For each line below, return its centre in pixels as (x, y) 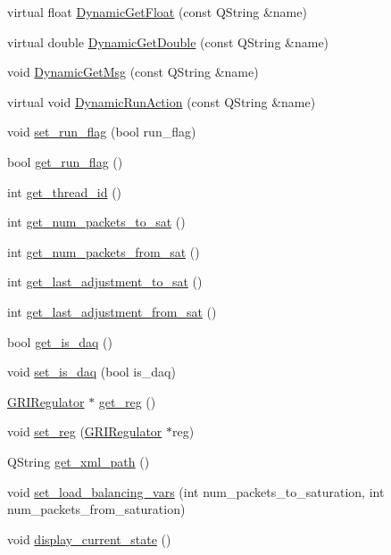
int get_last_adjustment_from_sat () (112, 311)
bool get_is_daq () (60, 341)
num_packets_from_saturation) (96, 509)
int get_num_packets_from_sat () (104, 251)
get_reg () (127, 401)
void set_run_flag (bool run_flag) (102, 132)
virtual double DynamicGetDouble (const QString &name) (168, 41)
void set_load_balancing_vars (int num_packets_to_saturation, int (196, 491)
